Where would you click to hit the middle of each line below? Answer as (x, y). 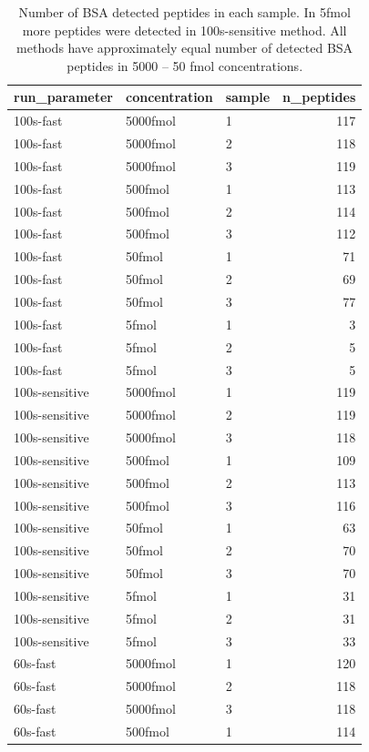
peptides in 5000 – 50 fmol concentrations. (185, 65)
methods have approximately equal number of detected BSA (185, 48)
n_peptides (319, 97)
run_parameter (63, 97)
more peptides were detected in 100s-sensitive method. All (184, 30)
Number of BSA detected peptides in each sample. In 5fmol (184, 12)
